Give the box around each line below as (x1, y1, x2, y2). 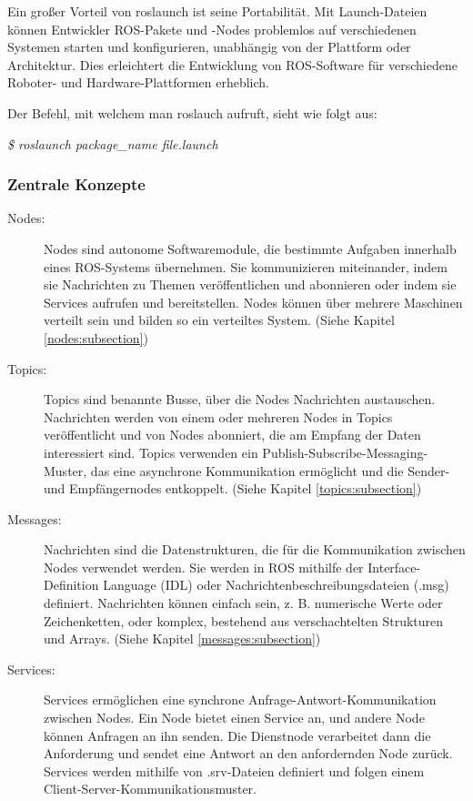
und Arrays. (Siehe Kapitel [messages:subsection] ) (44, 629, 321, 648)
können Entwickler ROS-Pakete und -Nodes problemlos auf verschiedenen (7, 19, 417, 38)
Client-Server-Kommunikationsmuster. (44, 779, 257, 798)
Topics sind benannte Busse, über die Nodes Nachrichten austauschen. (44, 390, 436, 409)
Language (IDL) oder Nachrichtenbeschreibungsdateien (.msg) (103, 575, 449, 594)
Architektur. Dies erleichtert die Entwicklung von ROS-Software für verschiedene (7, 55, 458, 74)
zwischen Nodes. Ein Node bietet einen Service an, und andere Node (44, 708, 425, 727)
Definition (44, 575, 99, 594)
